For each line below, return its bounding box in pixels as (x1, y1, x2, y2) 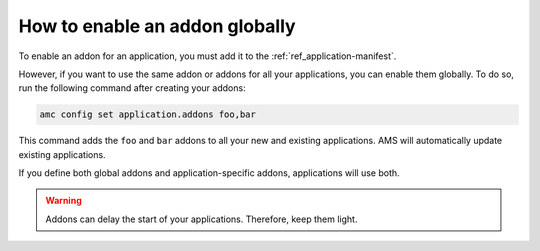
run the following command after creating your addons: (18, 82, 246, 94)
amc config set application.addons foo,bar (39, 109, 257, 120)
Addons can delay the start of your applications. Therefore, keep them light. (45, 213, 358, 225)
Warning (45, 195, 82, 207)
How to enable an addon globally (18, 15, 296, 37)
